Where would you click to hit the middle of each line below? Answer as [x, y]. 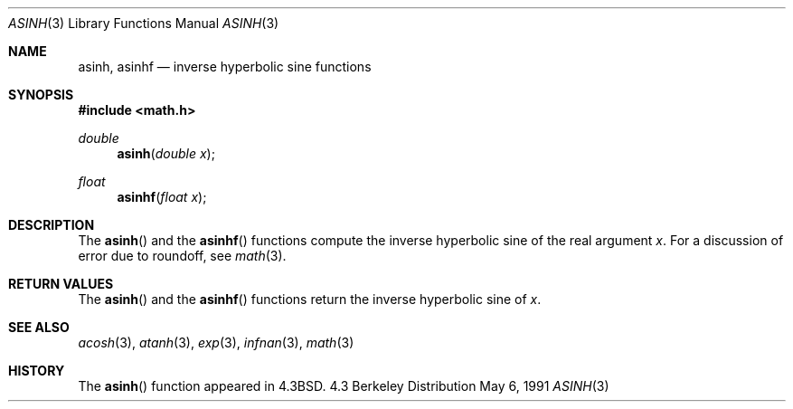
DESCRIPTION [52, 225]
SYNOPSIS [41, 95]
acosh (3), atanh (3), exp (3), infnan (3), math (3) [216, 342]
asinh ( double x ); [166, 153]
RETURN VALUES [61, 284]
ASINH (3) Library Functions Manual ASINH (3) [144, 23]
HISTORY [37, 371]
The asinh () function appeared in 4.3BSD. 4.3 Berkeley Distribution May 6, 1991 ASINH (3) [344, 386]
